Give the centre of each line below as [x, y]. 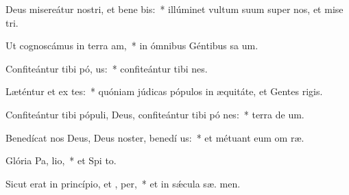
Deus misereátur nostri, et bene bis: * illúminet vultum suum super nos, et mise [174, 9]
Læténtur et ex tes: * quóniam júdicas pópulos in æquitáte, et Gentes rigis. [164, 91]
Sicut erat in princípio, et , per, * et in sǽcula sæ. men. [123, 183]
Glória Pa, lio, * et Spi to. [61, 160]
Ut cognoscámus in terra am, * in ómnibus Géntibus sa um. [132, 45]
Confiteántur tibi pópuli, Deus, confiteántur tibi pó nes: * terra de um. [155, 114]
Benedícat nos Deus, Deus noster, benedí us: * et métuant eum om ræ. [155, 137]
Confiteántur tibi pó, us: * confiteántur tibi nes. [107, 68]
